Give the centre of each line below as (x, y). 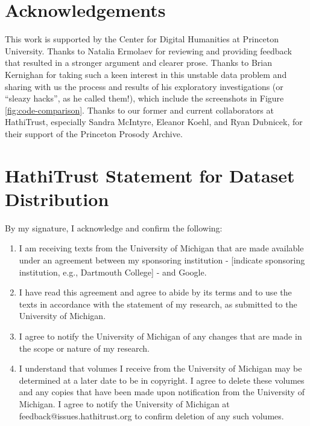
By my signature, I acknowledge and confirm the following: (114, 228)
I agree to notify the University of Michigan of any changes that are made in (160, 336)
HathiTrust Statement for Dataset (150, 175)
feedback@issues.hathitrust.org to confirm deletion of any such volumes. (151, 415)
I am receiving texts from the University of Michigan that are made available (161, 248)
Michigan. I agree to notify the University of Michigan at (124, 403)
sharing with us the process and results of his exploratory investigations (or (144, 86)
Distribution (57, 198)
